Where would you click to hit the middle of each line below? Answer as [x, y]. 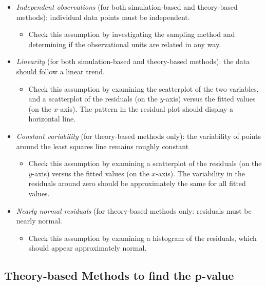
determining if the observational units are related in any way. [125, 44]
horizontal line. [52, 119]
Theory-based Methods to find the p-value [119, 275]
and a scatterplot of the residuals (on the [93, 99]
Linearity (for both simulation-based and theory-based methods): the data [133, 61]
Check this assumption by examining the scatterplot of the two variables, [144, 88]
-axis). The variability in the [200, 173]
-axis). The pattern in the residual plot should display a [146, 108]
